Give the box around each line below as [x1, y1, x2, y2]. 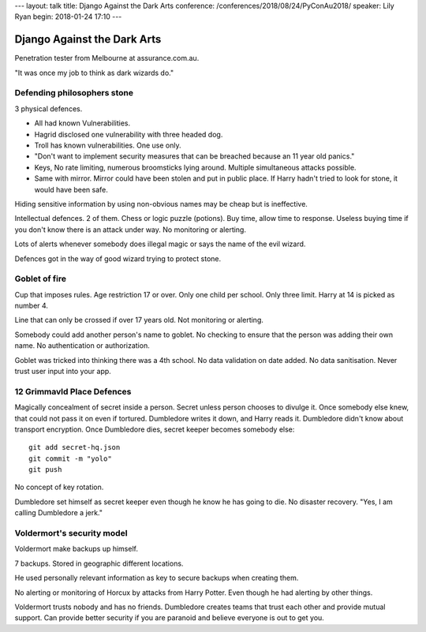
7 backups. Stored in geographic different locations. [14, 559, 184, 568]
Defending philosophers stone [14, 88, 134, 99]
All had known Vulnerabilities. [34, 118, 130, 128]
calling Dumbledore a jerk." [14, 508, 103, 518]
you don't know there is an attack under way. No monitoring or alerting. [14, 225, 246, 234]
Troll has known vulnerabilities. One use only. [34, 140, 181, 150]
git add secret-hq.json [28, 443, 121, 452]
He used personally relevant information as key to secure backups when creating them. [14, 573, 299, 583]
